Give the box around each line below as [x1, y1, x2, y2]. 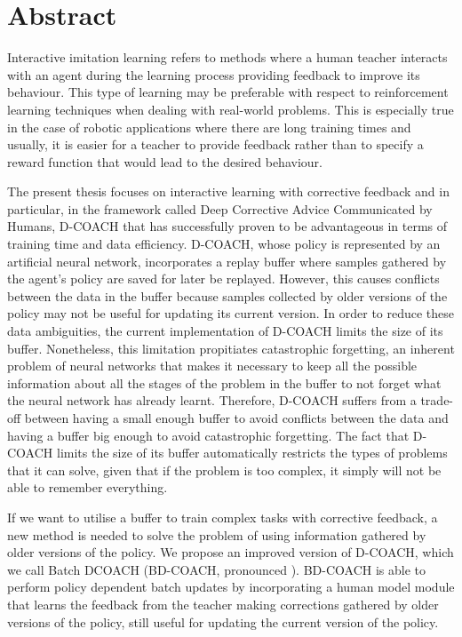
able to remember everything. [7, 478, 168, 497]
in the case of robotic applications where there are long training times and [7, 117, 411, 136]
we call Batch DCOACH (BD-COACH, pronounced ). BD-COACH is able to [7, 560, 426, 578]
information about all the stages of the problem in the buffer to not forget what [7, 373, 442, 392]
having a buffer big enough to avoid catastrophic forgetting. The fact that [7, 426, 410, 444]
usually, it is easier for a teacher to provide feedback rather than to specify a [7, 135, 424, 154]
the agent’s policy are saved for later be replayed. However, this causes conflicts [7, 269, 440, 288]
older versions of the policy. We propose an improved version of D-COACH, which [7, 543, 454, 561]
